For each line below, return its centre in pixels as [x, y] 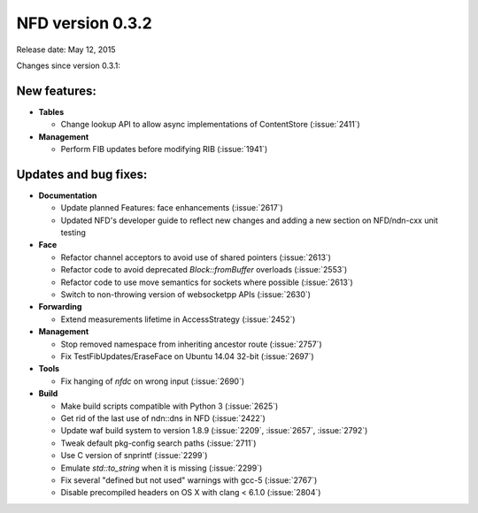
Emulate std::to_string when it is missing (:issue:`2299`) [162, 468]
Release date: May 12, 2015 [66, 50]
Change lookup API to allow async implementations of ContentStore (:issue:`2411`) [210, 125]
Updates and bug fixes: [82, 174]
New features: [56, 91]
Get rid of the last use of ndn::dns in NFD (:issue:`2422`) [163, 418]
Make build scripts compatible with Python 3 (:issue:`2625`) [170, 406]
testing [73, 233]
